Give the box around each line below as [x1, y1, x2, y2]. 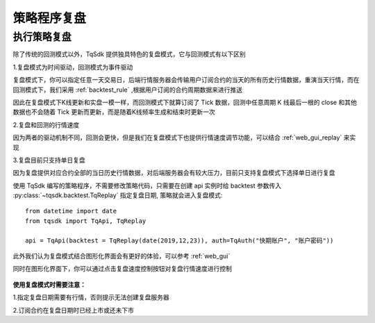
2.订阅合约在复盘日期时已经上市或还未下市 [12, 306, 135, 314]
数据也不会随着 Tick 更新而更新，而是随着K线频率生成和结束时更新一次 [12, 108, 215, 116]
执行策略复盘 [12, 31, 72, 43]
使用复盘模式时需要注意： [12, 280, 86, 288]
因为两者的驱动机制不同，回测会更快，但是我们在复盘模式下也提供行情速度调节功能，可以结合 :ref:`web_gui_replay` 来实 [12, 133, 356, 142]
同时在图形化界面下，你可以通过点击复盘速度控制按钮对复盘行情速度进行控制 [12, 265, 232, 273]
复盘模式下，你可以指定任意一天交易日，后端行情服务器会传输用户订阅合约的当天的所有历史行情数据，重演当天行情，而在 [12, 76, 360, 84]
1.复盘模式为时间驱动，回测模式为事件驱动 [12, 63, 133, 71]
